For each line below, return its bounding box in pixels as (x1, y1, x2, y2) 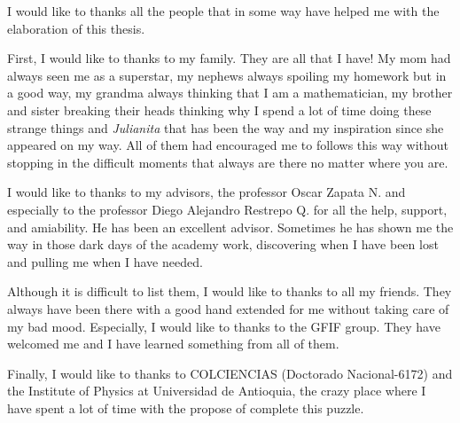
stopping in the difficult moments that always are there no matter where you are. (7, 153, 448, 171)
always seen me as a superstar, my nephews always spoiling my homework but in (7, 66, 447, 84)
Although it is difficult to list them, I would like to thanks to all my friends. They (7, 282, 452, 301)
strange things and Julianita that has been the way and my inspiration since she (7, 118, 444, 137)
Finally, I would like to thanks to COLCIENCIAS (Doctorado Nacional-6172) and (7, 364, 453, 382)
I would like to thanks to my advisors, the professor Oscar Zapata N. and (7, 183, 406, 201)
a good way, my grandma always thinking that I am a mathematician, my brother (7, 83, 453, 102)
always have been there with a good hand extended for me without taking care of (7, 299, 449, 317)
